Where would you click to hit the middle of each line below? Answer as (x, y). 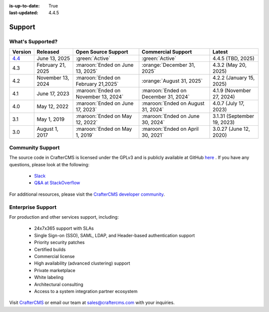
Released (48, 51)
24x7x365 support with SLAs (64, 228)
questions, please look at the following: (49, 164)
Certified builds (50, 249)
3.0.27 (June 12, (231, 129)
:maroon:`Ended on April (170, 129)
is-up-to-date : (24, 6)
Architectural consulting (59, 284)
